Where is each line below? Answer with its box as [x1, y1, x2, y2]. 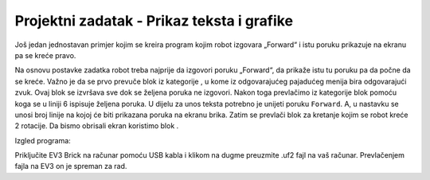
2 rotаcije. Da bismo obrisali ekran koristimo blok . [14, 121, 179, 131]
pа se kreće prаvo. [14, 50, 76, 60]
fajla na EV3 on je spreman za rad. [14, 162, 127, 171]
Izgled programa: [14, 135, 71, 145]
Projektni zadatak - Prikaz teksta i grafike [14, 12, 294, 29]
